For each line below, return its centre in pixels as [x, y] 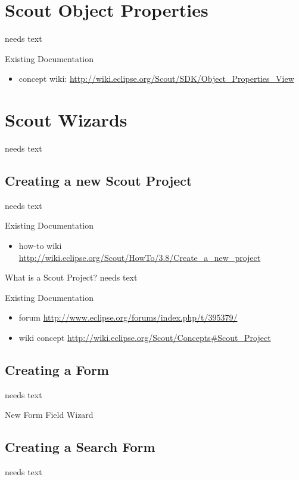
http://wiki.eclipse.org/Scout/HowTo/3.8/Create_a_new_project [140, 257]
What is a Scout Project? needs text [71, 277]
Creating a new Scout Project [99, 181]
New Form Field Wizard [49, 415]
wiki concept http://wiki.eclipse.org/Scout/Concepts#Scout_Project [145, 337]
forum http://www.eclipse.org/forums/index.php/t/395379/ [128, 317]
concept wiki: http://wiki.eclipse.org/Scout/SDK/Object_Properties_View [156, 79]
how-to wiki [40, 246]
